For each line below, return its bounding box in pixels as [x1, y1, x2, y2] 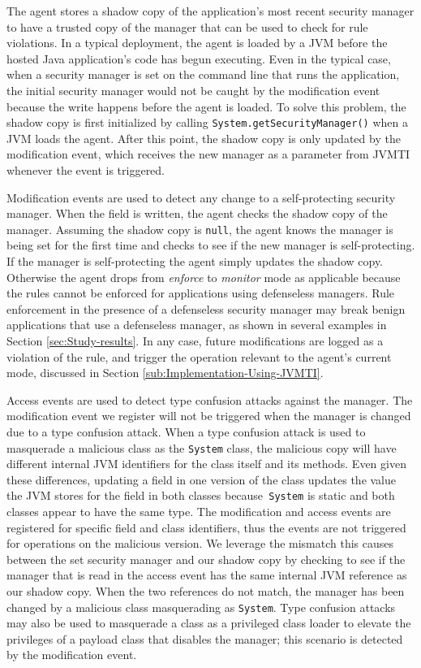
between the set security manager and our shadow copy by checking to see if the [6, 550, 406, 567]
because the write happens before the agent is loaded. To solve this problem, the [6, 98, 406, 115]
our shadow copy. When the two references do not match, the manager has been [6, 583, 405, 600]
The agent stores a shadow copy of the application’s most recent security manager [6, 2, 415, 19]
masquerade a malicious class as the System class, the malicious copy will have [6, 439, 397, 456]
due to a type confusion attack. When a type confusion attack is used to [6, 423, 366, 440]
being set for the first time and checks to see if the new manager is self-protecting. [6, 236, 415, 254]
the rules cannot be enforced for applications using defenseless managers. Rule [6, 284, 395, 301]
